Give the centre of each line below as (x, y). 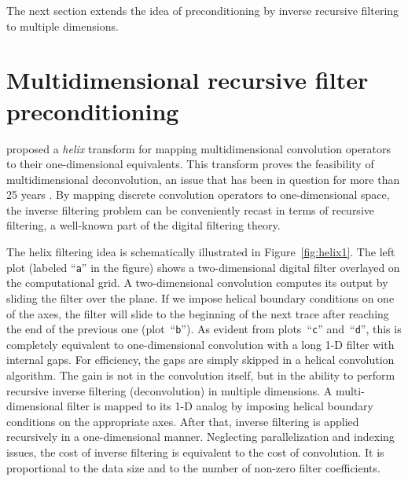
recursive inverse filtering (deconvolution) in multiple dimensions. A (169, 390)
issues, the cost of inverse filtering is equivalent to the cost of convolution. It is (195, 452)
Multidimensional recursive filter (187, 80)
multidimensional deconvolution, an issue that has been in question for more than (203, 179)
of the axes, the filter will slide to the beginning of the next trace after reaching (198, 313)
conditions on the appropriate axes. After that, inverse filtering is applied (183, 421)
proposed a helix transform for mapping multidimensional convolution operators (199, 148)
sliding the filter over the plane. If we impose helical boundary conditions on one (200, 297)
